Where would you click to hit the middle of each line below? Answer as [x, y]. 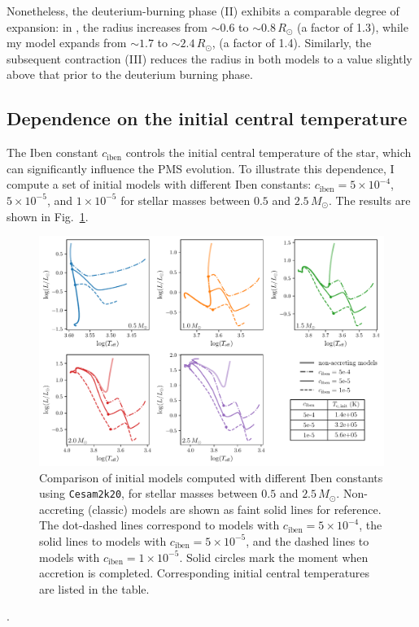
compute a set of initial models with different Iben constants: [159, 184]
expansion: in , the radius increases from [107, 26]
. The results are [369, 200]
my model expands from [67, 43]
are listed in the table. [94, 588]
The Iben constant [52, 152]
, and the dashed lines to [308, 540]
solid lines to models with [103, 540]
